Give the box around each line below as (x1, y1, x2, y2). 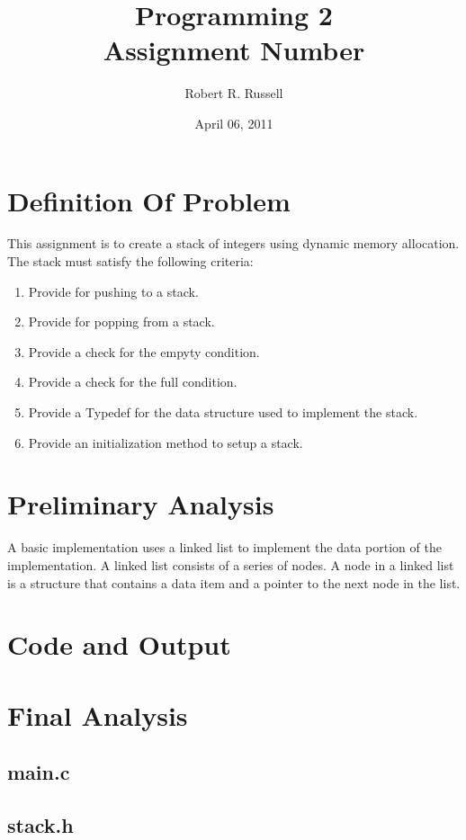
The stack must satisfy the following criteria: (7, 252, 254, 271)
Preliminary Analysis (7, 486, 274, 523)
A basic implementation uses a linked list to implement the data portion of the (7, 538, 442, 557)
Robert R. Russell (184, 84, 283, 103)
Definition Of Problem (7, 182, 291, 219)
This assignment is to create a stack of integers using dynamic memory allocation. (7, 234, 460, 253)
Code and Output (7, 626, 231, 663)
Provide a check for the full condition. (28, 372, 237, 391)
